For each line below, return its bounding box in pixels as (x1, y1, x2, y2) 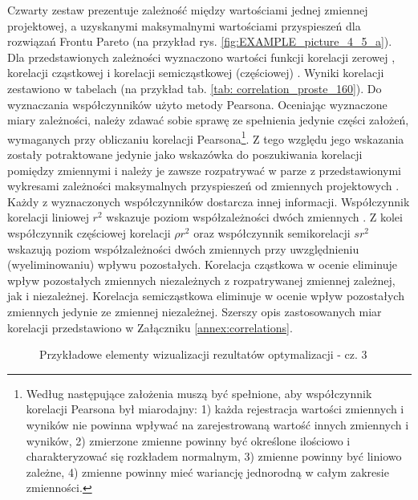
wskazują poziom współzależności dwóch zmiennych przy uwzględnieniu (7, 240, 359, 257)
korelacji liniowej (7, 209, 89, 226)
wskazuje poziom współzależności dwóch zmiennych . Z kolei (106, 209, 403, 226)
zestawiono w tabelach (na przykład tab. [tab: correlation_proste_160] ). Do (7, 79, 382, 96)
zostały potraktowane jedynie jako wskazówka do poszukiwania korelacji (7, 146, 363, 162)
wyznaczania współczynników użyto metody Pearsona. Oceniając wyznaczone (7, 96, 388, 112)
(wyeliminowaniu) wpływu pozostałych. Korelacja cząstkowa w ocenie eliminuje (7, 256, 397, 273)
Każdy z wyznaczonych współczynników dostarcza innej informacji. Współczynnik (7, 193, 410, 209)
